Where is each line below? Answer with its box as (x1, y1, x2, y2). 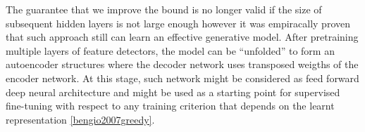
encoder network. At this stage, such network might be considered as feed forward (6, 70, 359, 85)
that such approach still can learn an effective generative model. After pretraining (6, 29, 359, 44)
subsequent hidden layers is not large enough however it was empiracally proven (6, 15, 351, 30)
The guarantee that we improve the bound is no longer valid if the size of (6, 2, 322, 16)
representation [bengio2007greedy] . (6, 112, 155, 126)
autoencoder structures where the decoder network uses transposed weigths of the (6, 57, 359, 72)
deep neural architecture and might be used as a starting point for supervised (6, 84, 340, 99)
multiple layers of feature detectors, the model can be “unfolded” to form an (6, 43, 335, 58)
